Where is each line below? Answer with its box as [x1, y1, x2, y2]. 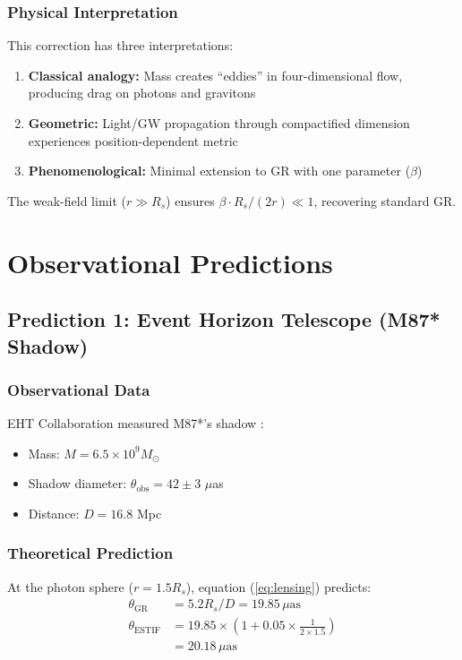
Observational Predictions [7, 244, 333, 280]
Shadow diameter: [28, 474, 127, 493]
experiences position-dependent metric [28, 131, 238, 150]
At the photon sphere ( [7, 577, 133, 596]
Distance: [28, 503, 80, 522]
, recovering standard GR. [313, 191, 457, 210]
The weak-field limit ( [7, 191, 126, 210]
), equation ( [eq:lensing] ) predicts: [185, 577, 372, 596]
